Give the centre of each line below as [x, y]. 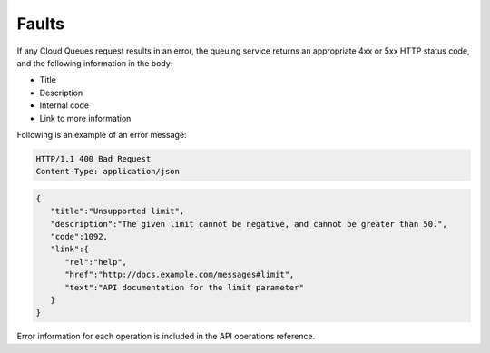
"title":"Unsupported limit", [118, 211]
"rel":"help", [96, 262]
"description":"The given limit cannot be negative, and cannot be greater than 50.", [249, 224]
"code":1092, [79, 237]
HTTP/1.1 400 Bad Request [93, 158]
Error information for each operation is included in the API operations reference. [166, 337]
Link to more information [85, 118]
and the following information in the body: [95, 63]
